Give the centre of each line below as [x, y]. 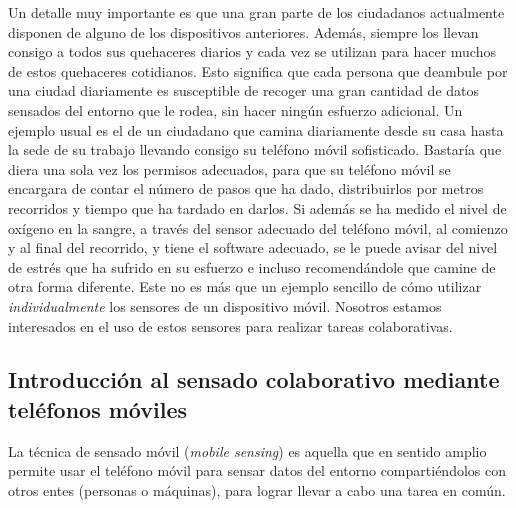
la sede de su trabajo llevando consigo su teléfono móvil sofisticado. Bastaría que [255, 149]
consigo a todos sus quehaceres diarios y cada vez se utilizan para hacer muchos [252, 51]
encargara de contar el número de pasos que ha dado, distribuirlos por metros [246, 188]
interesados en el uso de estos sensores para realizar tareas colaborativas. [230, 325]
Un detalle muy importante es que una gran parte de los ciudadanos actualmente [256, 12]
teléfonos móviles [98, 408]
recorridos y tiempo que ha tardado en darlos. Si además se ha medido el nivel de [257, 207]
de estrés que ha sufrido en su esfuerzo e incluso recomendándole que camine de [252, 266]
